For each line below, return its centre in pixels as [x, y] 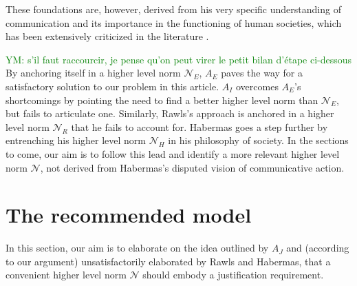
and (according [318, 248]
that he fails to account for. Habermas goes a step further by [199, 126]
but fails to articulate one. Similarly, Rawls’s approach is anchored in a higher [170, 113]
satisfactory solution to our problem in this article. [112, 86]
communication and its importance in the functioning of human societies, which [174, 22]
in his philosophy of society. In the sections [258, 140]
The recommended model [129, 215]
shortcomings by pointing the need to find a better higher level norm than [162, 100]
